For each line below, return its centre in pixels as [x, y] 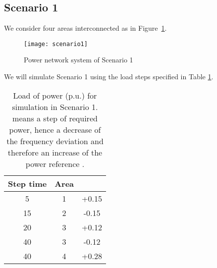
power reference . [55, 163]
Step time [27, 183]
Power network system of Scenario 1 [79, 60]
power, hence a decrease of [55, 129]
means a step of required [55, 118]
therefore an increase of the [55, 152]
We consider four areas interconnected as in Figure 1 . [85, 28]
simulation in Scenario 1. [55, 107]
